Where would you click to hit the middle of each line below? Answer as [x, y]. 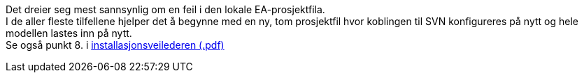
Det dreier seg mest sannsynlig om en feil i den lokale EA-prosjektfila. [165, 9]
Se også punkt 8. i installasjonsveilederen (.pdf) [115, 45]
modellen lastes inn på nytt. [69, 33]
